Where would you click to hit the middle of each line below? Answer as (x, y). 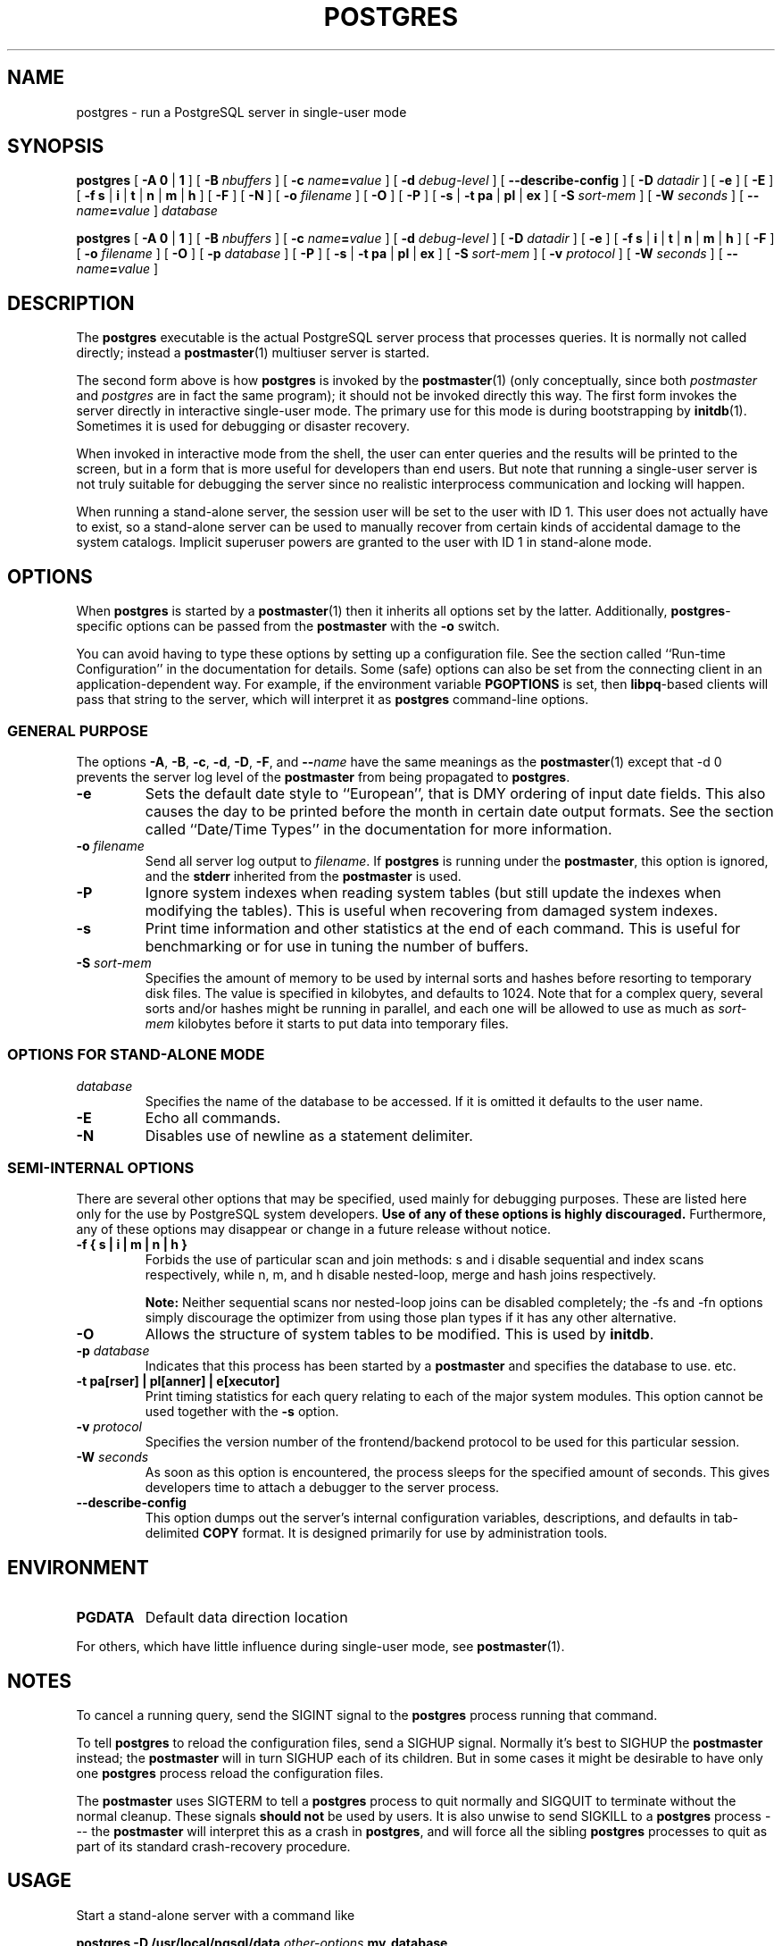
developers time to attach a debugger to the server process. (322, 1488)
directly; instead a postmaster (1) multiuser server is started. (253, 353)
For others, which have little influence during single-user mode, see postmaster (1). (320, 1647)
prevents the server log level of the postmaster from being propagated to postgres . (323, 776)
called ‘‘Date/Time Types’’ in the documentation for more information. (379, 829)
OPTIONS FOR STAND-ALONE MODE (136, 1055)
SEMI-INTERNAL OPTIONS (101, 1168)
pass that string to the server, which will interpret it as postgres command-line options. (333, 700)
